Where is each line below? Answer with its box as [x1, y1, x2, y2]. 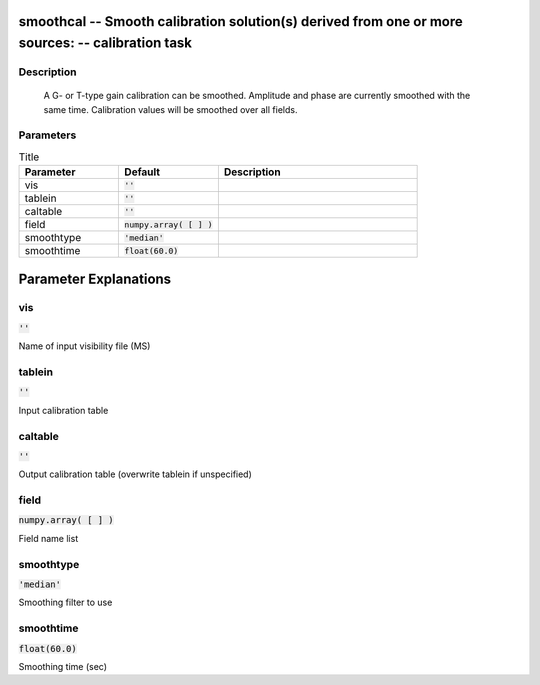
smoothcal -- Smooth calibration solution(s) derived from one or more [18, 13, 464, 30]
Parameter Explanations [18, 270, 172, 287]
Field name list [18, 532, 79, 544]
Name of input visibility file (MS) [18, 340, 151, 352]
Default [124, 165, 160, 179]
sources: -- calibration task [18, 35, 193, 52]
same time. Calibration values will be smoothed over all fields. [43, 103, 298, 115]
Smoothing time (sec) [18, 660, 108, 672]
